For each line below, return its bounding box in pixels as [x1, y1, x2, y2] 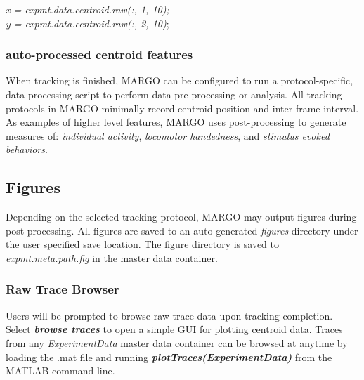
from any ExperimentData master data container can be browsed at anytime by [6, 335, 348, 350]
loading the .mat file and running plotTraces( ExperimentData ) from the [6, 349, 332, 364]
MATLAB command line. [6, 363, 115, 378]
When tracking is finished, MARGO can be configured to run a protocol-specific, [6, 73, 353, 88]
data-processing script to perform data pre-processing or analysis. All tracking [6, 87, 342, 101]
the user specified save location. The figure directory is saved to [6, 237, 280, 251]
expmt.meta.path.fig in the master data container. [6, 250, 218, 265]
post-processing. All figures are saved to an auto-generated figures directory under [6, 223, 358, 237]
